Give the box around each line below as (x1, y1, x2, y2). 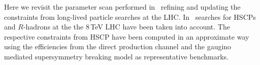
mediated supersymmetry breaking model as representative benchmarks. (4, 51, 229, 61)
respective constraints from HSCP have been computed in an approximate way (4, 31, 249, 42)
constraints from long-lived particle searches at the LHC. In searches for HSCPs (4, 11, 256, 22)
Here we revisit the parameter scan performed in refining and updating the (4, 2, 241, 12)
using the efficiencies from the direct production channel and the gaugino (4, 41, 232, 52)
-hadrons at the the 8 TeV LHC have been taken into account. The (23, 21, 230, 32)
